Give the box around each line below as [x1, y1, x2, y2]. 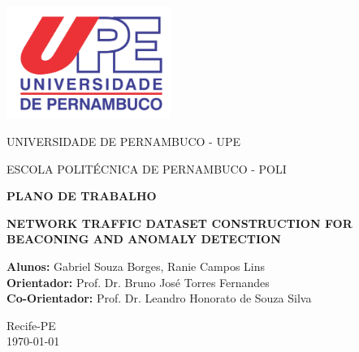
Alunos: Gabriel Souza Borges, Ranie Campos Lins [6, 257, 266, 274]
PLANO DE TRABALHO [6, 187, 157, 204]
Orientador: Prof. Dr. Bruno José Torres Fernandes [6, 273, 270, 290]
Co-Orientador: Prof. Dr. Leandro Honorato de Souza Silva [6, 290, 312, 307]
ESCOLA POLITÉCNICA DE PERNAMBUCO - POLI [6, 160, 287, 177]
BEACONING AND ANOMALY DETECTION [6, 230, 281, 247]
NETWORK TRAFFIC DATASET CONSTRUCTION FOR [6, 214, 353, 231]
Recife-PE [6, 316, 56, 333]
